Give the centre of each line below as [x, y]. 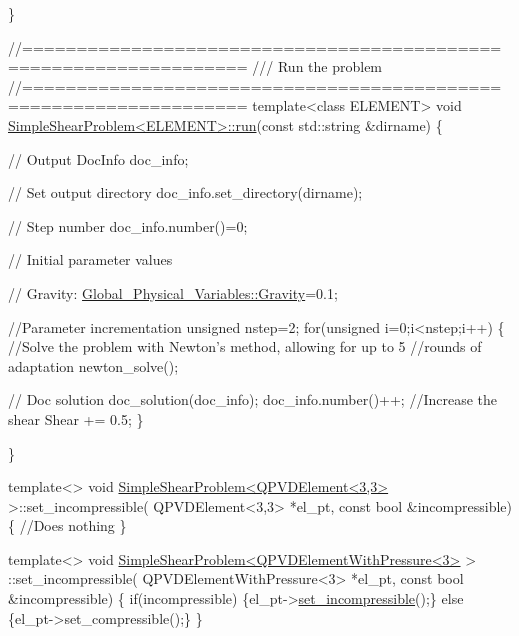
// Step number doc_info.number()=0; [128, 225]
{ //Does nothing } [67, 525]
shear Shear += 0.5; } [76, 418]
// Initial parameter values [90, 259]
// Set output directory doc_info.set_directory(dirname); [185, 192]
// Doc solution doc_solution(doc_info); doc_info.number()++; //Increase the [253, 399]
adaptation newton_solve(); [93, 365]
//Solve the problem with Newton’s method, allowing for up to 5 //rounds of [245, 346]
